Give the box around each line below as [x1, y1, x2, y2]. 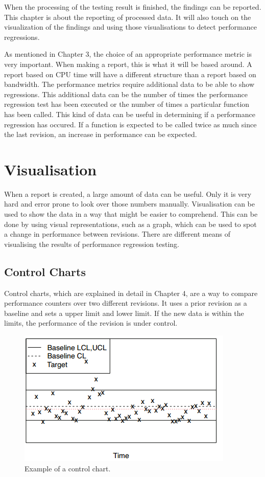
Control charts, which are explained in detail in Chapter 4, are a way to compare [4, 287, 258, 298]
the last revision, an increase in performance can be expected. [4, 129, 197, 140]
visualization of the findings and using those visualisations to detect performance [4, 21, 257, 32]
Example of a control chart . [25, 463, 111, 473]
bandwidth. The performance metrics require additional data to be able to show [4, 79, 254, 89]
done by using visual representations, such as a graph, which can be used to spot [4, 218, 257, 229]
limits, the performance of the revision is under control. [4, 317, 178, 328]
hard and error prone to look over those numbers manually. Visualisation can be [4, 198, 255, 209]
